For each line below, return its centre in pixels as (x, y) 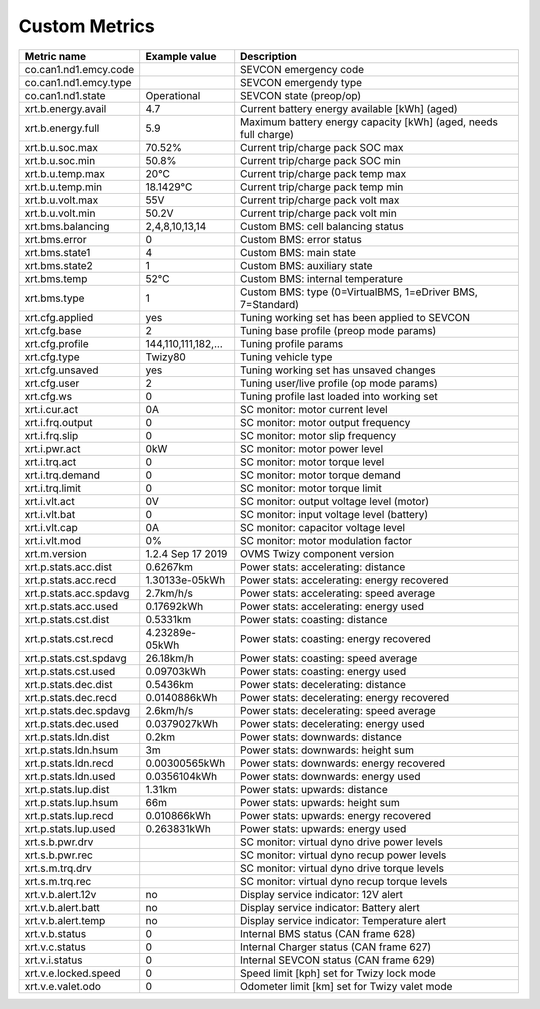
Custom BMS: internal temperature (322, 278)
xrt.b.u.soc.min (60, 160)
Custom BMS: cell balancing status (322, 226)
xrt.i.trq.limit (53, 488)
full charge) (267, 134)
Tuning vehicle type (286, 357)
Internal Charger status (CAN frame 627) (336, 947)
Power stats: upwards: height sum (320, 802)
